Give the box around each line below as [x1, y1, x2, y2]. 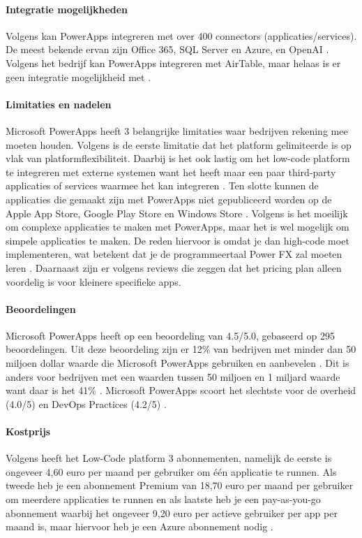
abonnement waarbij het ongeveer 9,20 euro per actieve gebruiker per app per [6, 505, 338, 520]
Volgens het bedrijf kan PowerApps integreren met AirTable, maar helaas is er [6, 55, 341, 70]
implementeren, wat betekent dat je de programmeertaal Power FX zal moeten [6, 247, 342, 261]
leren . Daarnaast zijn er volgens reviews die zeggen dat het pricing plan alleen [6, 260, 342, 275]
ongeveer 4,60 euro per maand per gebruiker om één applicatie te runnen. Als [6, 464, 337, 479]
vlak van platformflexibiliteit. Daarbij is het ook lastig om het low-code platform [6, 151, 350, 166]
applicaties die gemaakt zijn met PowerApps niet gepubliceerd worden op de [6, 191, 332, 206]
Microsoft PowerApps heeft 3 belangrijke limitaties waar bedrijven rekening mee [6, 123, 348, 138]
